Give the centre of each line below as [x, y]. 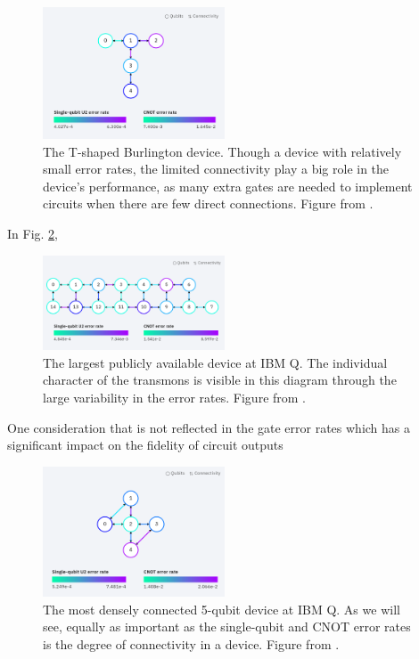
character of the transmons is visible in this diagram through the [220, 380]
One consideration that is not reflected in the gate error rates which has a [209, 427]
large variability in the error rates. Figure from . [175, 397]
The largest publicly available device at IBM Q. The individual [215, 362]
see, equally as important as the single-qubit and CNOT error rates [227, 626]
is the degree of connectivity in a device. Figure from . [191, 643]
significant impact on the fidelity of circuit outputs [145, 445]
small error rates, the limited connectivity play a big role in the [216, 169]
